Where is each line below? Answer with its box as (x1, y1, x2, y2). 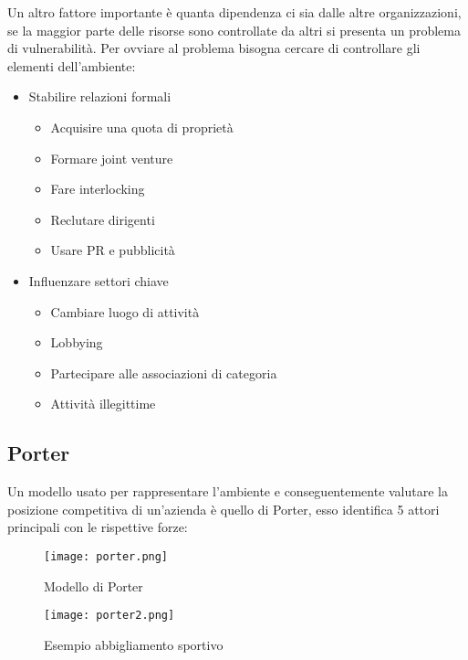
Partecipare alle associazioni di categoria (50, 363, 277, 382)
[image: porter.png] (44, 549, 169, 563)
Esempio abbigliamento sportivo (44, 634, 224, 654)
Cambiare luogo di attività (50, 302, 200, 321)
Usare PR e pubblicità (50, 240, 175, 260)
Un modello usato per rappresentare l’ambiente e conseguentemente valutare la (7, 482, 448, 501)
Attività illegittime (50, 394, 156, 413)
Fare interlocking (50, 179, 145, 198)
